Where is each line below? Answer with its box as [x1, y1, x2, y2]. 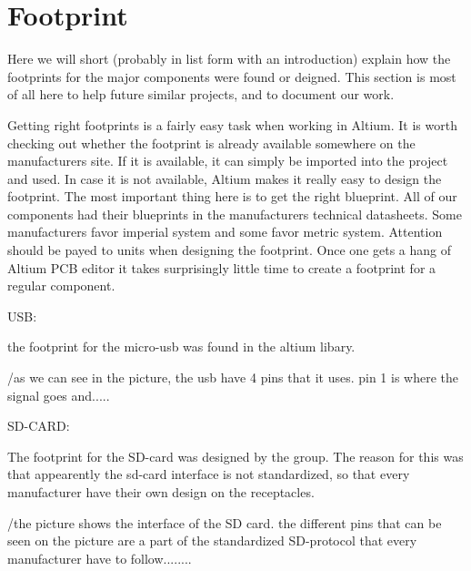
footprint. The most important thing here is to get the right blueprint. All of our [7, 187, 457, 206]
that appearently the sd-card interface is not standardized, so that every [7, 464, 410, 484]
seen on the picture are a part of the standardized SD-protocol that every [7, 531, 417, 550]
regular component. [7, 276, 115, 295]
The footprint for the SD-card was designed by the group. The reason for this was [7, 446, 464, 465]
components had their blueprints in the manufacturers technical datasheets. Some [7, 204, 462, 223]
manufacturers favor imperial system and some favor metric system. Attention [7, 222, 443, 241]
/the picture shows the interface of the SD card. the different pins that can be [7, 513, 442, 532]
